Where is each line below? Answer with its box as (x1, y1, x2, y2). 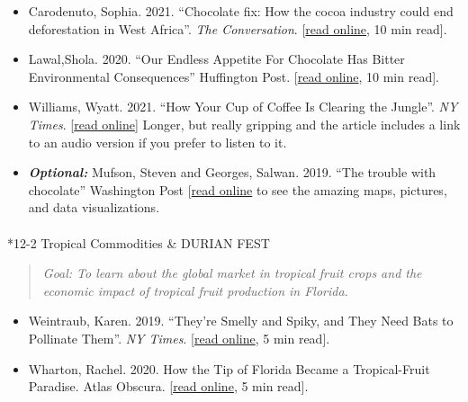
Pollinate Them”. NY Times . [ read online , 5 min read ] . (28, 328, 330, 347)
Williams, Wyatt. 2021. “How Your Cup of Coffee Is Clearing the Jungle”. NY (28, 97, 458, 116)
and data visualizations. (28, 198, 160, 217)
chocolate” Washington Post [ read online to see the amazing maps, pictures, (28, 180, 447, 199)
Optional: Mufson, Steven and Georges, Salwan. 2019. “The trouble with (28, 163, 436, 182)
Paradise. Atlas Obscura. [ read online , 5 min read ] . (28, 377, 309, 396)
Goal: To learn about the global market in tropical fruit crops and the (42, 264, 422, 282)
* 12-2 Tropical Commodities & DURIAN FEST (7, 233, 270, 252)
